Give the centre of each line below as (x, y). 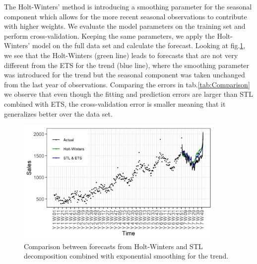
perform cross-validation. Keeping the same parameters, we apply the (109, 35)
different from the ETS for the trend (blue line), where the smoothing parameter (127, 65)
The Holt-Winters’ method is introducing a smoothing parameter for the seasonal (128, 6)
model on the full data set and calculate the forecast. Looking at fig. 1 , (139, 45)
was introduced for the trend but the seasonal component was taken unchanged (125, 75)
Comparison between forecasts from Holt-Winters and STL (113, 246)
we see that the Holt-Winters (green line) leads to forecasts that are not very (121, 55)
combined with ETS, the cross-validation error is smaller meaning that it (115, 103)
